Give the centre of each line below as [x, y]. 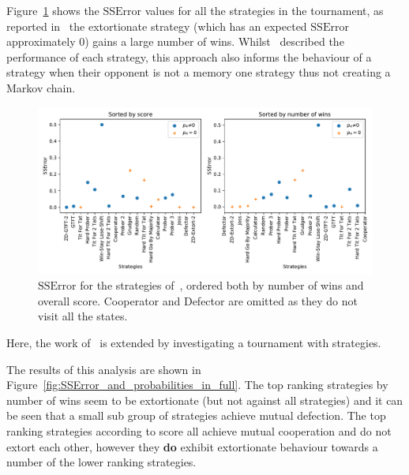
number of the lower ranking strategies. [101, 462]
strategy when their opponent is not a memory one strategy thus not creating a [199, 72]
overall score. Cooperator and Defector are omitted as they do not [198, 300]
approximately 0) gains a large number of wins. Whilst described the [175, 41]
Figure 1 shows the [53, 10]
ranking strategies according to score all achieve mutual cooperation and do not [199, 430]
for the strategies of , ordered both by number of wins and [222, 285]
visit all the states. [83, 316]
